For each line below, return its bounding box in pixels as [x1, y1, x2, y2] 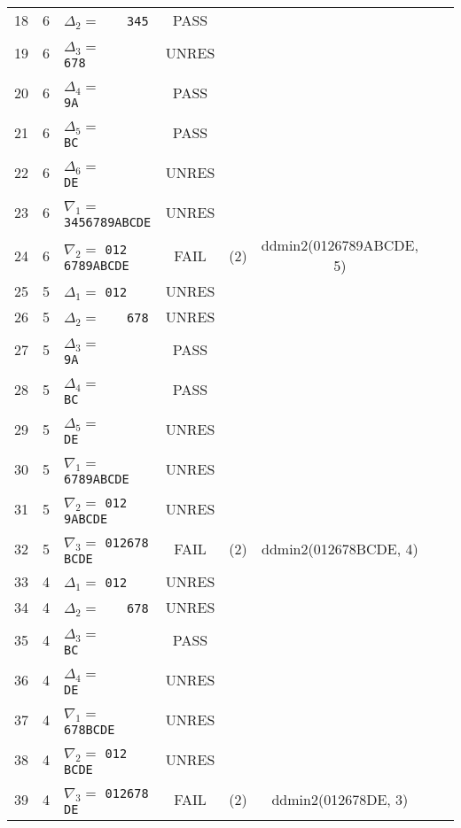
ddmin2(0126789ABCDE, [261, 235, 418, 255]
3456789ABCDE [64, 215, 152, 229]
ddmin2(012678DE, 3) [271, 789, 409, 809]
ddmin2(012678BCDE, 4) [262, 538, 418, 559]
